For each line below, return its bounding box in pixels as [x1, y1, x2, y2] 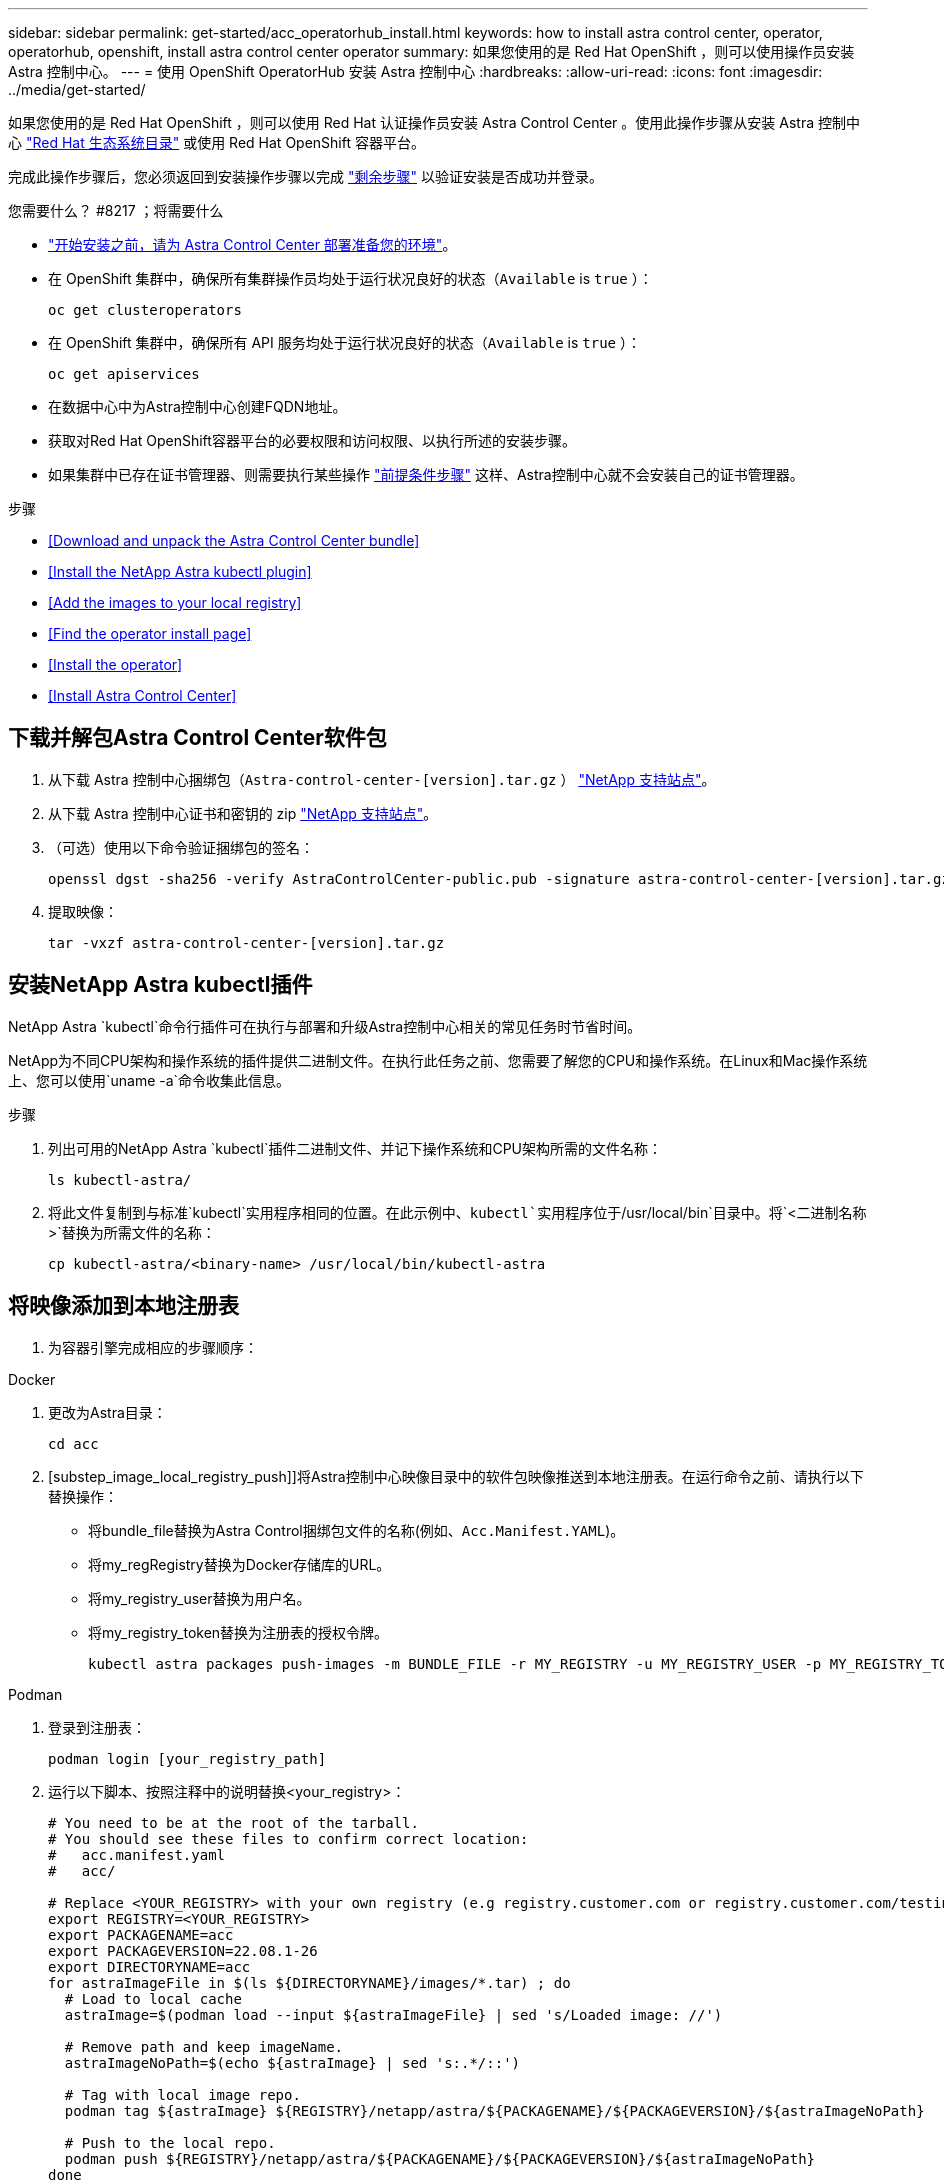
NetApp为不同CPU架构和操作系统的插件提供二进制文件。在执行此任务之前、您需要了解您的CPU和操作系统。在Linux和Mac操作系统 [8, 1051, 868, 1069]
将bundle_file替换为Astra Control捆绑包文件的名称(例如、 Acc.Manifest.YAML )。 [88, 1521, 625, 1539]
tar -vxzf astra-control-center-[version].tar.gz [48, 934, 445, 951]
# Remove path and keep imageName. [64, 2038, 344, 2055]
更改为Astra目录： [48, 1403, 167, 1421]
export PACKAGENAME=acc [48, 1926, 234, 1943]
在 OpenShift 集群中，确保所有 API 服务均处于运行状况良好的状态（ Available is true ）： [48, 334, 641, 351]
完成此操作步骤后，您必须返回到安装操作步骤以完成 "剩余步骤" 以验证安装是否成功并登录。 [8, 168, 603, 185]
